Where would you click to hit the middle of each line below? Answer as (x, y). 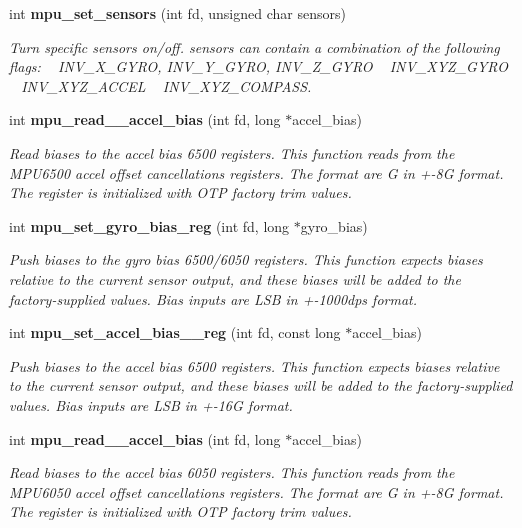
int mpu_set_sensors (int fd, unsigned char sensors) (177, 13)
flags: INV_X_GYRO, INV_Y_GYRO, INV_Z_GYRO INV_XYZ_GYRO (258, 66)
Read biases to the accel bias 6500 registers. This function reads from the (232, 152)
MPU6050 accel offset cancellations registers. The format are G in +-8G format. (256, 491)
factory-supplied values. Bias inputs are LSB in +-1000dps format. (213, 298)
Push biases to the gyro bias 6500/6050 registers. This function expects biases (246, 259)
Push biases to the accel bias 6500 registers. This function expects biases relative (254, 365)
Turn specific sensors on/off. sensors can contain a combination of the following (254, 46)
